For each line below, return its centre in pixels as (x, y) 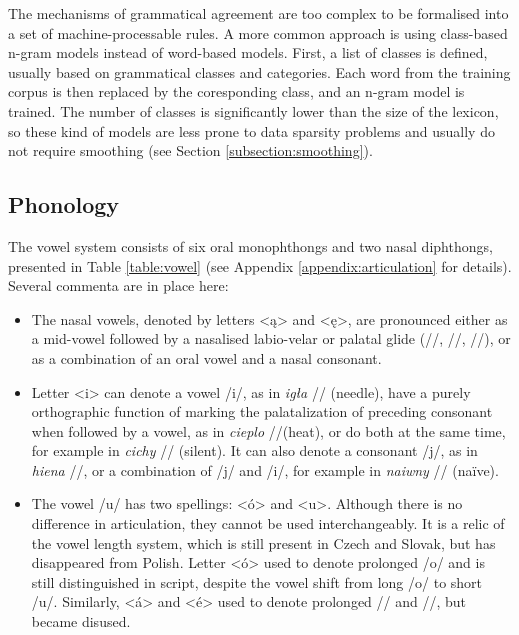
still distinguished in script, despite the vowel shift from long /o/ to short (257, 581)
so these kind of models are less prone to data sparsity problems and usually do (251, 130)
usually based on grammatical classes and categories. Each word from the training (259, 71)
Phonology (64, 204)
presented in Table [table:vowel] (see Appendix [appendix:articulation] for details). (260, 265)
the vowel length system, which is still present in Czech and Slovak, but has (263, 542)
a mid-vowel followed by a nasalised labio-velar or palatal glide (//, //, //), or (271, 338)
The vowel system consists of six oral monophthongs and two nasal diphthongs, (250, 245)
